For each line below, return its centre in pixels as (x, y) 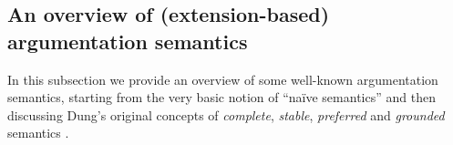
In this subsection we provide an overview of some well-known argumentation (223, 79)
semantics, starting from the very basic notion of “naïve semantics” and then (221, 97)
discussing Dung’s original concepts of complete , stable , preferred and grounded (226, 114)
